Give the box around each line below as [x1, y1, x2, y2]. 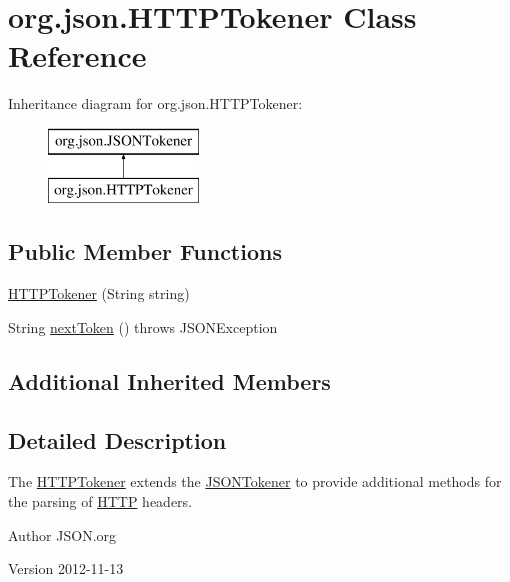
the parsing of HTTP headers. [8, 491, 192, 512]
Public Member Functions [8, 236, 282, 267]
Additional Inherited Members [8, 365, 331, 396]
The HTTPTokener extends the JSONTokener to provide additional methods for [8, 471, 502, 492]
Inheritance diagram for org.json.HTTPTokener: [8, 93, 303, 114]
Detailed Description [8, 424, 227, 455]
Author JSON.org [8, 524, 117, 545]
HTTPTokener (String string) [8, 283, 190, 304]
